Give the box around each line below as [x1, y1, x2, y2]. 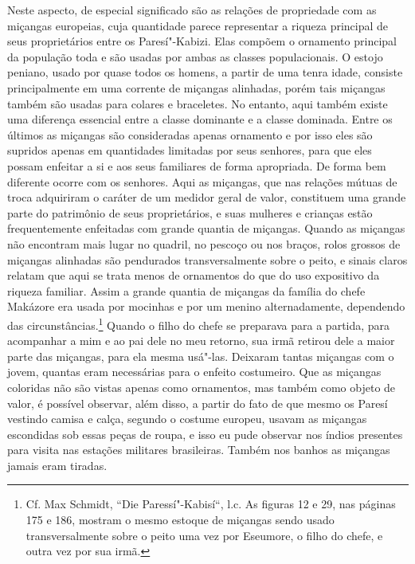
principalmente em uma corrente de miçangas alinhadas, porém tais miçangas [7, 79, 386, 96]
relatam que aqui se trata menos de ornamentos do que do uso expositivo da [7, 267, 380, 284]
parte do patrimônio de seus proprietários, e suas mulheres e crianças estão [7, 204, 373, 221]
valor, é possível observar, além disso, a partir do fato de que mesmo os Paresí [7, 394, 388, 411]
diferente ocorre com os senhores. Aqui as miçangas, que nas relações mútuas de [7, 173, 397, 190]
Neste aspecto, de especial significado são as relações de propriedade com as [7, 2, 377, 18]
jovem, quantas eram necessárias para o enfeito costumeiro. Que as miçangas [7, 363, 382, 380]
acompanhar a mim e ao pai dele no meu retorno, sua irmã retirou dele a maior [7, 332, 395, 349]
